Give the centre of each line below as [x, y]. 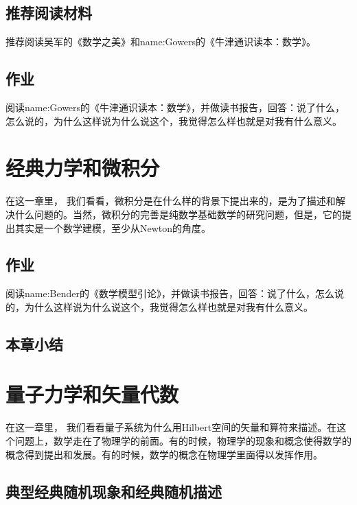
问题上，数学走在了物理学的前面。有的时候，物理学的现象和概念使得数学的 [183, 440]
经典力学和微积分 [83, 168]
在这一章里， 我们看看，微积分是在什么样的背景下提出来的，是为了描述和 [171, 201]
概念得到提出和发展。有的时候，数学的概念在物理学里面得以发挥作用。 [164, 454]
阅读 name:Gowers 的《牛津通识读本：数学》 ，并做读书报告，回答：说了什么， [175, 107]
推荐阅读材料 [49, 13]
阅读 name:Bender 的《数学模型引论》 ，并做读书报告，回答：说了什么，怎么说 [175, 293]
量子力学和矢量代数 [92, 394]
